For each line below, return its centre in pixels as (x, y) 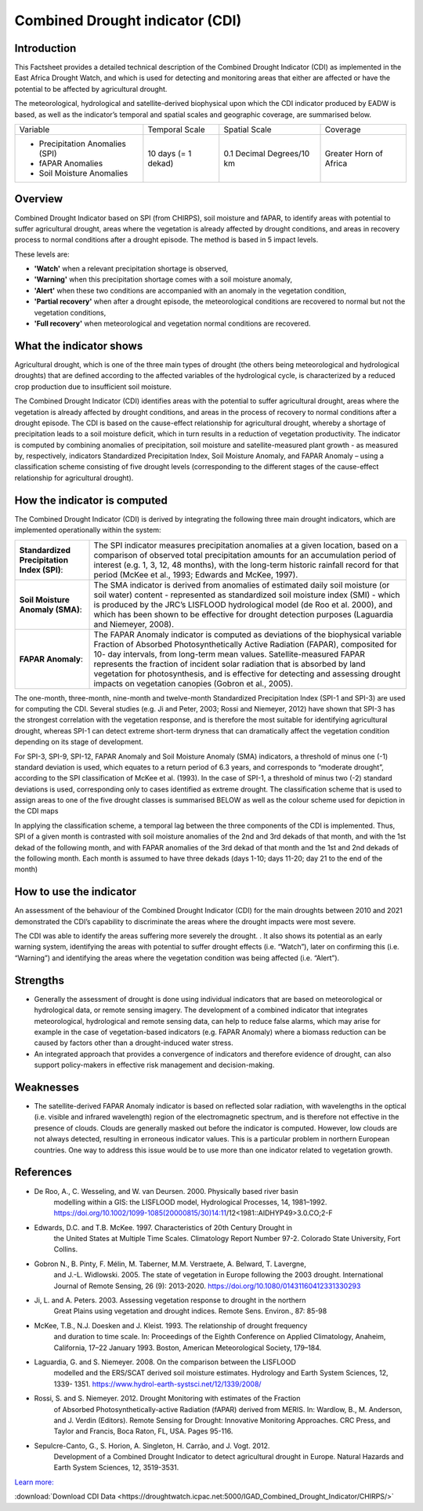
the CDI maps (36, 811)
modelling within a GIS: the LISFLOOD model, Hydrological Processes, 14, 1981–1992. (190, 1202)
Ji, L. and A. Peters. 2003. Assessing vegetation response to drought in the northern (170, 1300)
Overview (39, 199)
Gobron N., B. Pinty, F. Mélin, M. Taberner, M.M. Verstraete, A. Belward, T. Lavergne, (170, 1264)
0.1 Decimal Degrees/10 (267, 154)
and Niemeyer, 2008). (134, 624)
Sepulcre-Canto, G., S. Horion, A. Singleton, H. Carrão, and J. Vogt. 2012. (152, 1445)
